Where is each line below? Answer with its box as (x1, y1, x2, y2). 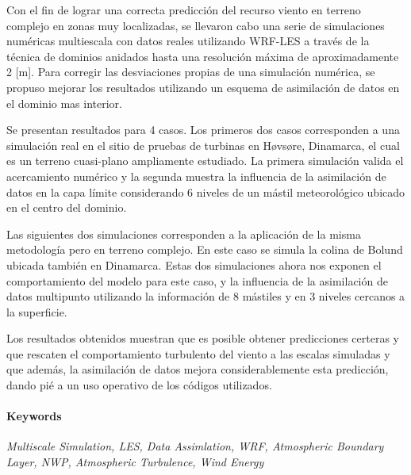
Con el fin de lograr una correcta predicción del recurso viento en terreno (6, 2, 361, 17)
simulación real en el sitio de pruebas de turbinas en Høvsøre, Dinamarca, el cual (6, 136, 400, 153)
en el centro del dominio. (6, 199, 127, 216)
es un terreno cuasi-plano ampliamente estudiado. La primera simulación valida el (6, 152, 404, 169)
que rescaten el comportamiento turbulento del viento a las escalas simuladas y (6, 345, 390, 362)
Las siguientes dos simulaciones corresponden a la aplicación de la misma (6, 225, 361, 242)
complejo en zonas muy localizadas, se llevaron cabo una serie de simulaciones (6, 17, 385, 33)
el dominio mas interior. (6, 94, 122, 111)
